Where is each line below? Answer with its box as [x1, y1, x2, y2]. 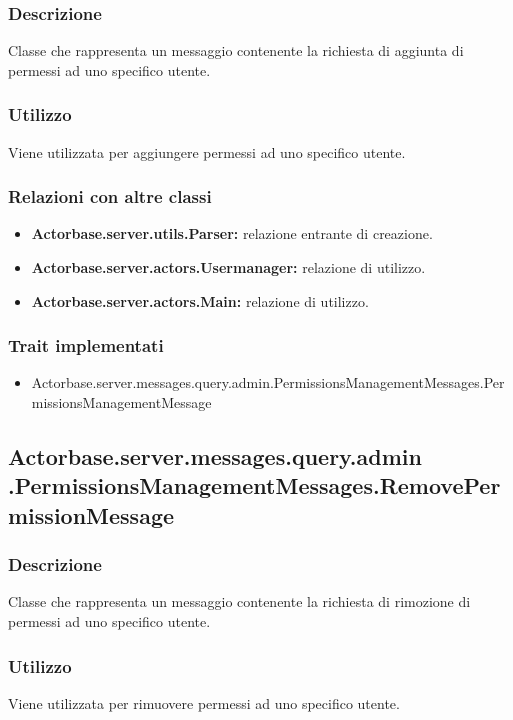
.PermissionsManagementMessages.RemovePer [8, 470, 501, 501]
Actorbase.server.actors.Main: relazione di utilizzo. [31, 290, 369, 311]
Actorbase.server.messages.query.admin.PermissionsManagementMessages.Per [31, 372, 505, 393]
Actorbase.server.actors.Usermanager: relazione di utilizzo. [31, 257, 426, 278]
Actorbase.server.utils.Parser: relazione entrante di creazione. [31, 223, 433, 244]
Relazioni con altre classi [8, 184, 212, 209]
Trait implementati [8, 333, 164, 358]
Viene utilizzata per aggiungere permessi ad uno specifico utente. [8, 141, 406, 162]
